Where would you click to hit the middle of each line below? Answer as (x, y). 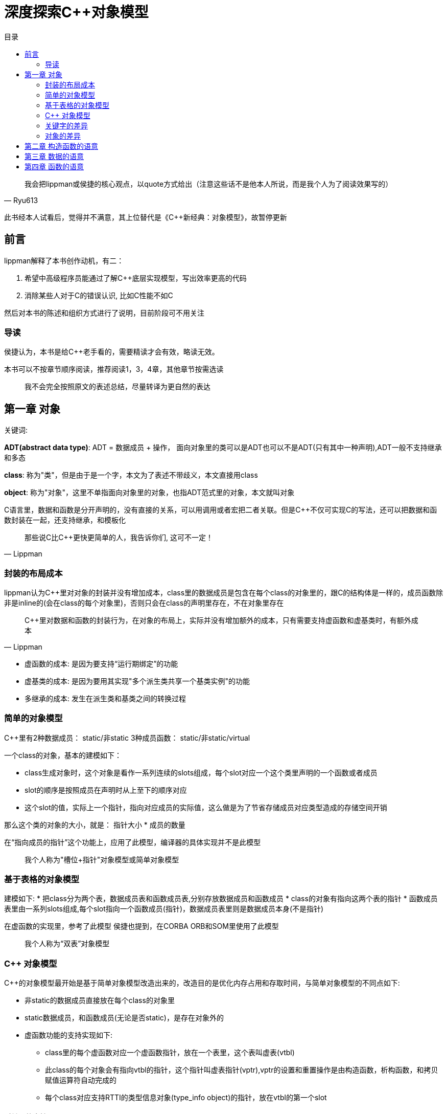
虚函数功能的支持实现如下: (69, 1035)
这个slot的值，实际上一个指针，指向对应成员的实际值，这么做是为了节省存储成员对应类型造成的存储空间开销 (206, 807)
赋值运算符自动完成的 (81, 1080)
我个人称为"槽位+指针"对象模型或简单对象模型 (102, 859)
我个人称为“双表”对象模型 (67, 944)
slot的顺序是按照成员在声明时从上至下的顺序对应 (106, 790)
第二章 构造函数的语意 (61, 146)
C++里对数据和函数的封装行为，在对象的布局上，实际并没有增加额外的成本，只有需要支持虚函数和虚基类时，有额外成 (221, 620)
